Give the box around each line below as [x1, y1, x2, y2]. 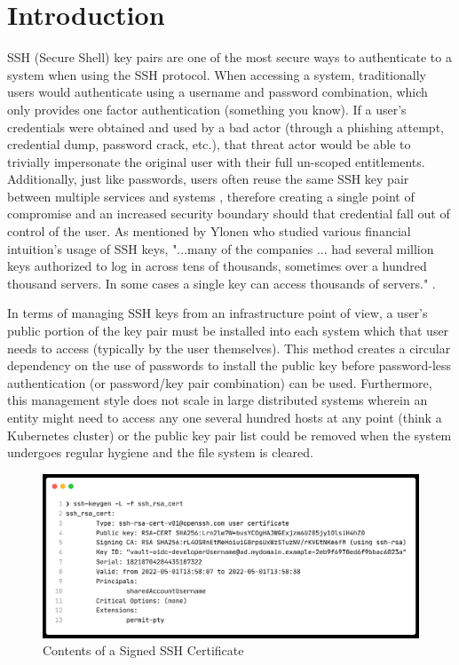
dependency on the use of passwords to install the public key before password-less [7, 356, 452, 375]
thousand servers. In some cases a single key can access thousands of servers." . [7, 273, 436, 292]
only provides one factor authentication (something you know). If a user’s [7, 99, 407, 118]
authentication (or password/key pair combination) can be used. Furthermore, [7, 373, 432, 392]
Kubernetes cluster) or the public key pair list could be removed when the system [7, 425, 452, 444]
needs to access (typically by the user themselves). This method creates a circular [7, 338, 451, 357]
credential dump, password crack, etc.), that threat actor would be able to [7, 135, 411, 154]
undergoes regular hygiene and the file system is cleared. [7, 443, 314, 462]
